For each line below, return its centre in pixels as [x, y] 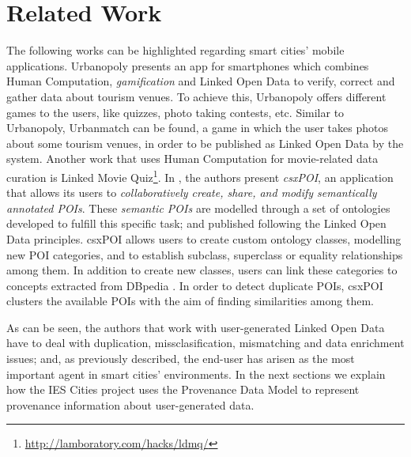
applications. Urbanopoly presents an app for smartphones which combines [188, 65]
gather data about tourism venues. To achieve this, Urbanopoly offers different [196, 96]
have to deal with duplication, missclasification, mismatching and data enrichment [205, 343]
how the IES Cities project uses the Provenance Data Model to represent [183, 389]
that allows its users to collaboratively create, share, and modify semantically [192, 193]
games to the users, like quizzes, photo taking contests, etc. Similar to [175, 112]
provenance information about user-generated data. [130, 404]
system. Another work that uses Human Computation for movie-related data [192, 159]
